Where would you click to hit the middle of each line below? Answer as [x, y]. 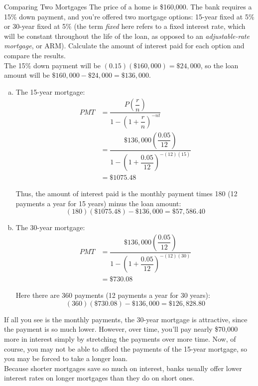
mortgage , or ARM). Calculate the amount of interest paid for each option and [124, 46]
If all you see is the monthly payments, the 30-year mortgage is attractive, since [126, 319]
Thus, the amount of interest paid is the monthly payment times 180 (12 [127, 193]
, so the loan [219, 65]
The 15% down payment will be [53, 65]
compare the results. [35, 55]
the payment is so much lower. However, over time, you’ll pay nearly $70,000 [121, 329]
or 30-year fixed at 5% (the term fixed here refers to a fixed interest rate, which [125, 26]
